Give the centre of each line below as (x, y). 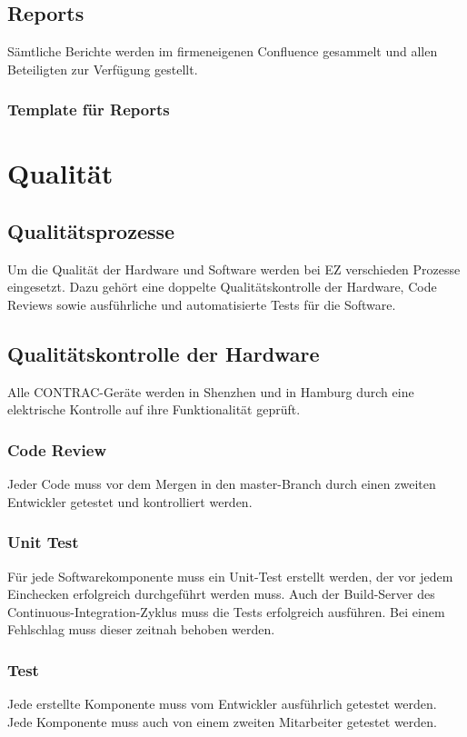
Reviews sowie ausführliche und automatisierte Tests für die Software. (202, 304)
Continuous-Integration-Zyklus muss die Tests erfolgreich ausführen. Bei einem (226, 611)
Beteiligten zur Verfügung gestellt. (103, 69)
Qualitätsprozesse (91, 231)
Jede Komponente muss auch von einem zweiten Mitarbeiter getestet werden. (222, 721)
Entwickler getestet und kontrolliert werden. (130, 501)
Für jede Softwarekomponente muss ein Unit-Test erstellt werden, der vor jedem (230, 576)
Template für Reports (89, 110)
